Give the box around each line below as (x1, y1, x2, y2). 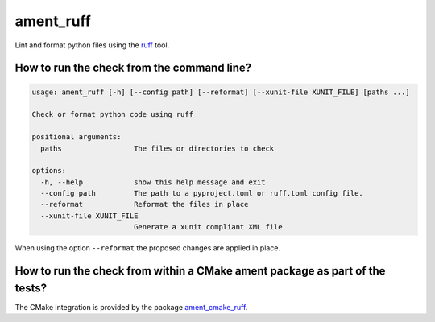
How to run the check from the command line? (14, 61, 252, 75)
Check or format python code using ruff (31, 109, 193, 119)
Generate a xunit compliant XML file (133, 222, 283, 232)
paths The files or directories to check (40, 143, 275, 153)
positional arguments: (31, 133, 122, 142)
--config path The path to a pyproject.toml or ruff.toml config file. (40, 189, 364, 198)
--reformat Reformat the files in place (40, 200, 249, 209)
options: (31, 166, 67, 175)
